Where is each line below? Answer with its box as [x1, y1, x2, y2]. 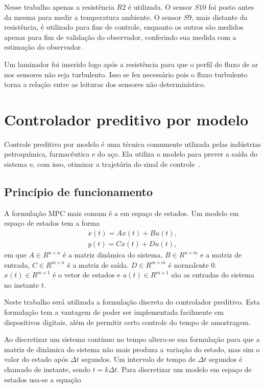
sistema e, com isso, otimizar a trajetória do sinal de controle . [4, 159, 201, 169]
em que [4, 249, 27, 260]
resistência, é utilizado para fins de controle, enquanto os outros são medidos [4, 21, 244, 32]
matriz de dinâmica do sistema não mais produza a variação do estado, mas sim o [4, 343, 260, 354]
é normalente [168, 259, 209, 270]
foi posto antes [208, 2, 254, 12]
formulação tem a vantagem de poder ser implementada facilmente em [4, 307, 224, 317]
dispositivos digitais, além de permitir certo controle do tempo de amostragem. [4, 316, 251, 327]
